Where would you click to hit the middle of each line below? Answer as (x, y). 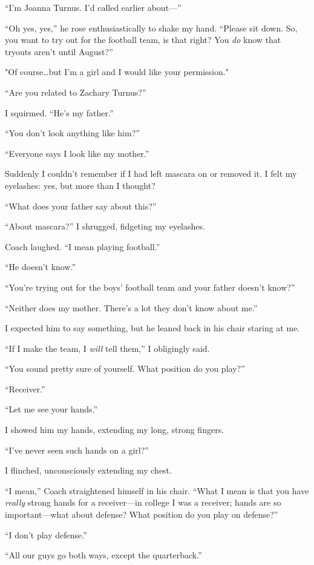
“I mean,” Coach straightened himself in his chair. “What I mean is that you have (157, 490)
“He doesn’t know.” (41, 267)
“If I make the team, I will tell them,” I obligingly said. (107, 348)
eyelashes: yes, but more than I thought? (80, 185)
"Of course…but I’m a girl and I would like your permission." (117, 72)
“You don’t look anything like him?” (72, 133)
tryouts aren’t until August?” (59, 51)
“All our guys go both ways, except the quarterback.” (103, 555)
